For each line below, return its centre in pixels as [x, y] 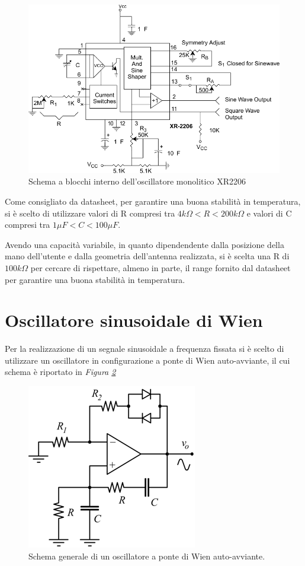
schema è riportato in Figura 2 [60, 372]
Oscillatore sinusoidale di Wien [134, 320]
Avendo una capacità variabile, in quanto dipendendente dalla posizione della [145, 244]
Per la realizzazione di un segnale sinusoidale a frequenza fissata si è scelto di [145, 349]
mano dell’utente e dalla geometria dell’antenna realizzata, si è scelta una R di [147, 256]
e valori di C [269, 213]
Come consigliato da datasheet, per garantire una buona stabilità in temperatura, [153, 201]
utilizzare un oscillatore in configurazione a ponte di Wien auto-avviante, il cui [147, 360]
